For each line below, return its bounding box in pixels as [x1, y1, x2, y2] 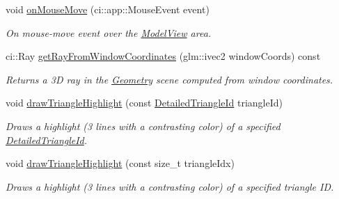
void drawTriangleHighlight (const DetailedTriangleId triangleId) [6, 95, 283, 110]
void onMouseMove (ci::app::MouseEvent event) [6, 2, 210, 16]
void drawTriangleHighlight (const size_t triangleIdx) [6, 156, 235, 170]
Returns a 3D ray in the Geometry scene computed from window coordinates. [6, 72, 333, 86]
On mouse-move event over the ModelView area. [6, 25, 212, 40]
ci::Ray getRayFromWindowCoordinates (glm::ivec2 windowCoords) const [6, 49, 321, 63]
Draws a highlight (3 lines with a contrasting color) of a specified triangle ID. [6, 179, 334, 193]
